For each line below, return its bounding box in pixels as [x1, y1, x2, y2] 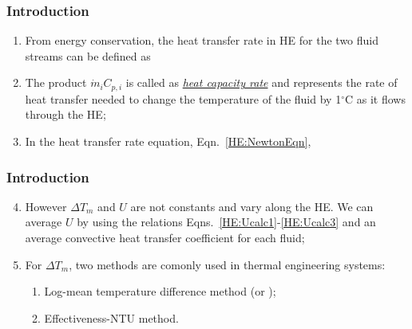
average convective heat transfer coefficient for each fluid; [25, 229, 305, 246]
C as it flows [344, 90, 406, 107]
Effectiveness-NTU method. [44, 309, 179, 326]
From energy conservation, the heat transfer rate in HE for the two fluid [25, 32, 379, 49]
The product [25, 74, 87, 91]
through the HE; [25, 106, 106, 123]
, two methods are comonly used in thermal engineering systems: [69, 256, 386, 272]
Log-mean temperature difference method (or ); [44, 283, 276, 300]
